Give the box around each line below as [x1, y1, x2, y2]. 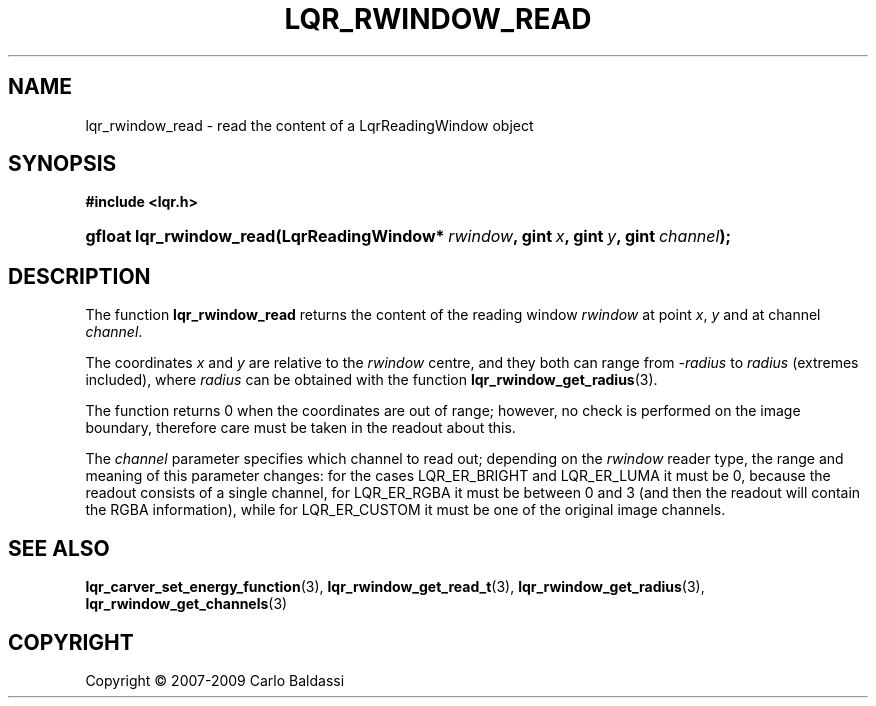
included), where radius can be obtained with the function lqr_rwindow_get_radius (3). [85, 371, 658, 389]
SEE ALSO [8, 535, 110, 561]
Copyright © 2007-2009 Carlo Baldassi [85, 671, 345, 689]
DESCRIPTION [8, 263, 151, 289]
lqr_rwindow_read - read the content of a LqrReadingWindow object [85, 116, 534, 134]
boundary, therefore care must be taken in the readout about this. [85, 419, 516, 437]
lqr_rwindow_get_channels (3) [85, 595, 288, 613]
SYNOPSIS [8, 151, 117, 177]
